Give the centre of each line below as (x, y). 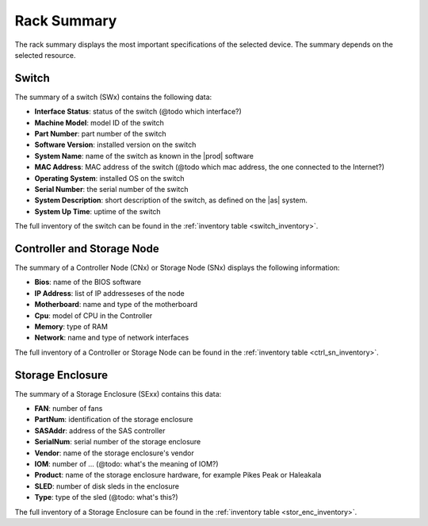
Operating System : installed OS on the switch (110, 178)
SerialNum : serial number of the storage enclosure (118, 442)
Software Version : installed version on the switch (115, 145)
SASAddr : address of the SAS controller (100, 430)
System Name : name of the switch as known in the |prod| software (144, 155)
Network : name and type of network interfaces (112, 338)
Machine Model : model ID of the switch (99, 122)
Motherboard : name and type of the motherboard (116, 305)
